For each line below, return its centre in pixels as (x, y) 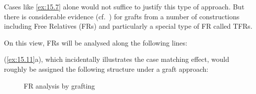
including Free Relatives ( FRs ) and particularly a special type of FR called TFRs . (128, 26)
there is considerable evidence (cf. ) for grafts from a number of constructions (122, 16)
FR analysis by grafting (60, 85)
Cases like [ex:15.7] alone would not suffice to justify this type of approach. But (124, 6)
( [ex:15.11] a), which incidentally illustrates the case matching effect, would (117, 59)
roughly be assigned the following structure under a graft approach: (106, 69)
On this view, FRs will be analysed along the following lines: (96, 42)
